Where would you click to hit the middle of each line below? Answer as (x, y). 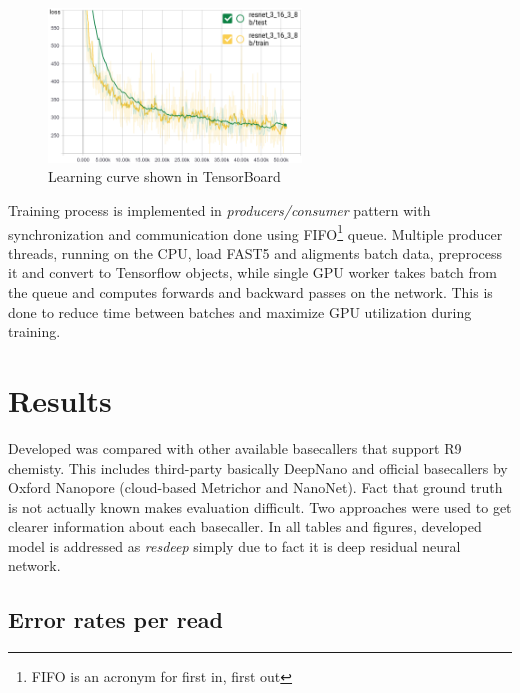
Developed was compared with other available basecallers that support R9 (235, 447)
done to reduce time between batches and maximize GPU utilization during (240, 311)
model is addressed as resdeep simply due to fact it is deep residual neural (234, 545)
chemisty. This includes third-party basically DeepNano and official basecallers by (258, 467)
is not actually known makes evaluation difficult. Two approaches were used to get (260, 506)
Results (60, 399)
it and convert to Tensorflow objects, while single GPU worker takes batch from (252, 272)
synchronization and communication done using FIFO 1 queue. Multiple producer (255, 232)
